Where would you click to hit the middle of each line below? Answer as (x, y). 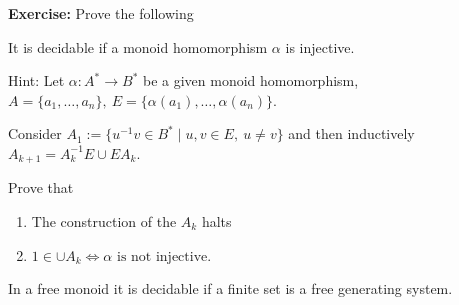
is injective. (320, 46)
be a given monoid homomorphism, (250, 80)
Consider (35, 133)
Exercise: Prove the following (101, 13)
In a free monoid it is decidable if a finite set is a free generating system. (230, 288)
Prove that (41, 187)
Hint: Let (36, 80)
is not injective (162, 256)
